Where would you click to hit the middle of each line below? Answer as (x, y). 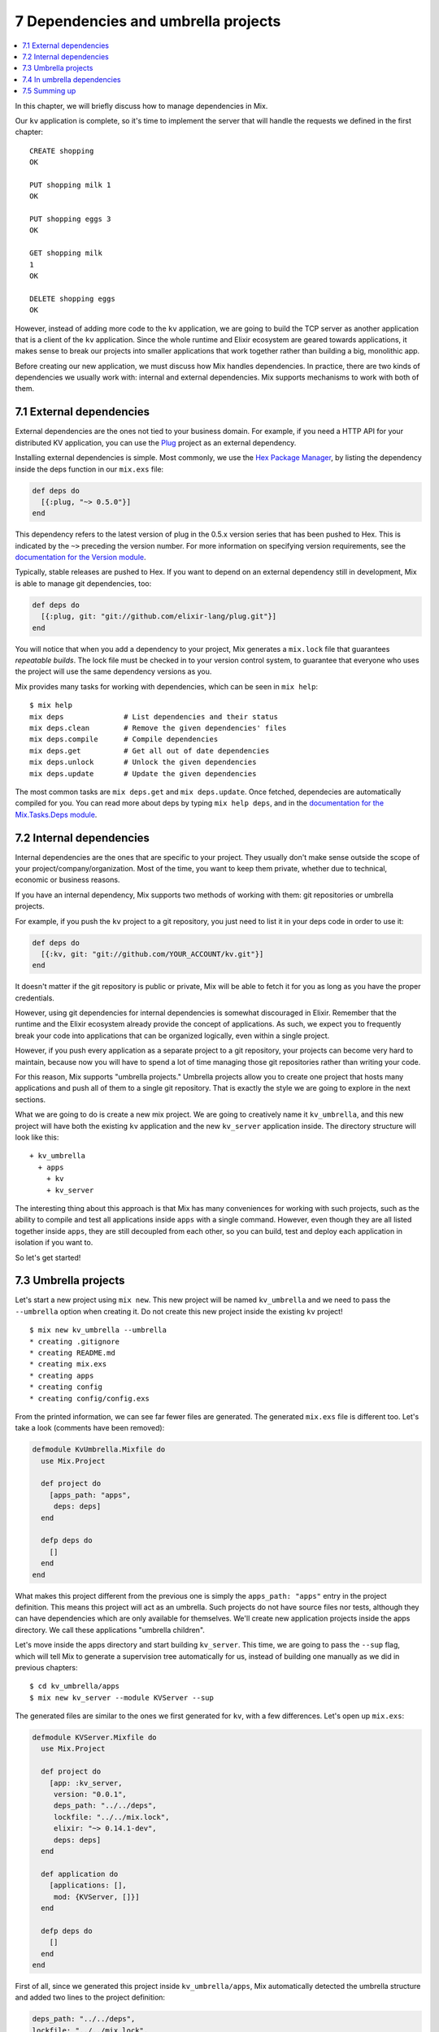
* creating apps (62, 1375)
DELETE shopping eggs (72, 298)
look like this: (37, 1137)
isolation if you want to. (54, 1243)
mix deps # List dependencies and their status (154, 716)
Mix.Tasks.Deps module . (56, 814)
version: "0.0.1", (90, 1795)
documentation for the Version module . (80, 558)
